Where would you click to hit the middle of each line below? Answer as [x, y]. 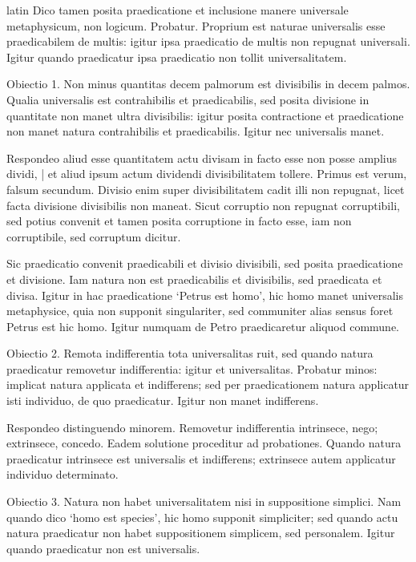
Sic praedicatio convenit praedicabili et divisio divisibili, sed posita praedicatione [205, 263]
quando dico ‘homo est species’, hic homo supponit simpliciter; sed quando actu [202, 517]
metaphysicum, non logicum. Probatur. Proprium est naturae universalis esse [196, 25]
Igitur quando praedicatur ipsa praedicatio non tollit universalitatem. [177, 57]
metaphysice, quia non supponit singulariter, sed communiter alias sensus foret [200, 311]
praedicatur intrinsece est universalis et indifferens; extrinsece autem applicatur [201, 458]
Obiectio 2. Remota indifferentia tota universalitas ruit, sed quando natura [190, 353]
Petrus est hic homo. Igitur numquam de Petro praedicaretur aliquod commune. [203, 326]
